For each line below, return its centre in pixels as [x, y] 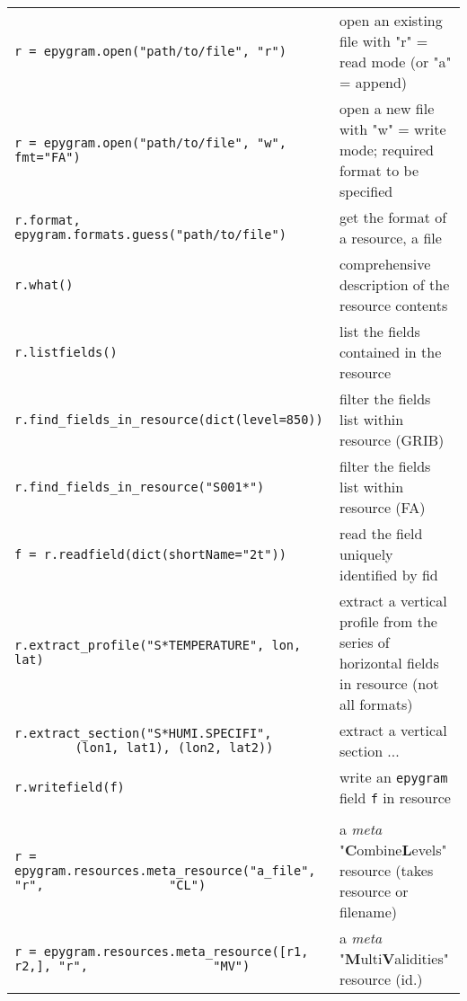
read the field [381, 533]
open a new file [387, 108]
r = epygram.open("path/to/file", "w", [150, 142]
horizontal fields [389, 663]
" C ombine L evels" [393, 850]
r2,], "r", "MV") [132, 966]
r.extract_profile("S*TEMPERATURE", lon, [158, 645]
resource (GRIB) [392, 440]
